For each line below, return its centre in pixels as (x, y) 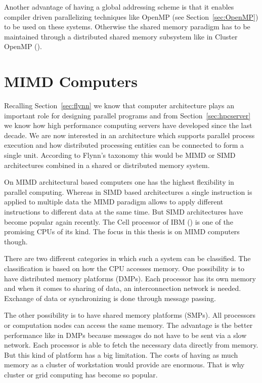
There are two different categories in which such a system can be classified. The (127, 258)
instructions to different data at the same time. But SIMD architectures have (124, 212)
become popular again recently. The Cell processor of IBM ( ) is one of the (119, 221)
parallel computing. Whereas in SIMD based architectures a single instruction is (128, 192)
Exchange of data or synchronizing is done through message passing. (110, 298)
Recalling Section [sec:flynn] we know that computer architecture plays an (119, 105)
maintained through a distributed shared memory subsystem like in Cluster (121, 36)
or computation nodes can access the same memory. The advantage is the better (128, 325)
